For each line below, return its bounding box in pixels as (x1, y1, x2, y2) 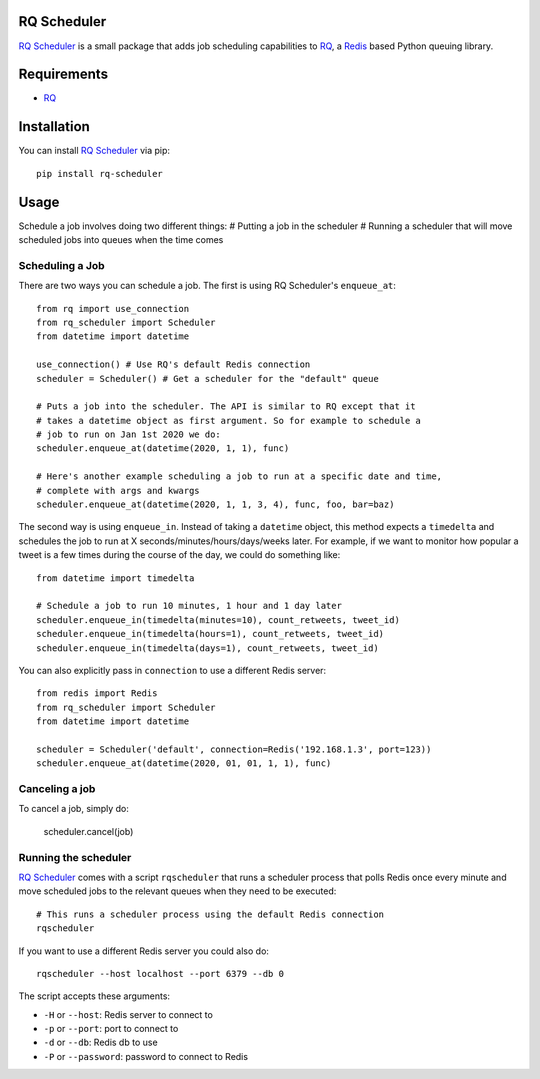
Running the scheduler (18, 850, 132, 864)
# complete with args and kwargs (36, 485, 200, 496)
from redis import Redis (36, 688, 158, 699)
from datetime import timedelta (36, 572, 195, 584)
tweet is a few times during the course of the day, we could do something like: (18, 549, 341, 561)
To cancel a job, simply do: (18, 803, 130, 815)
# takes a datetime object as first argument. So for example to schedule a (36, 415, 422, 426)
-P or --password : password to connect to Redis (43, 1050, 249, 1062)
